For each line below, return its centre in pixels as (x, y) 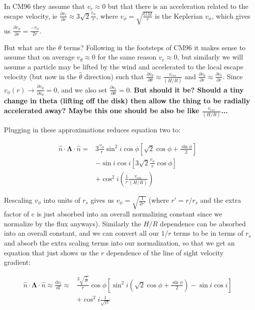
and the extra (221, 200)
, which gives (231, 15)
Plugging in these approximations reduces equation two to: (92, 130)
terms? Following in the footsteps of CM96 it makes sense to (155, 47)
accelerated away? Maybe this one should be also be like (102, 110)
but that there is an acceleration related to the (178, 6)
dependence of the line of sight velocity (165, 252)
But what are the (30, 47)
